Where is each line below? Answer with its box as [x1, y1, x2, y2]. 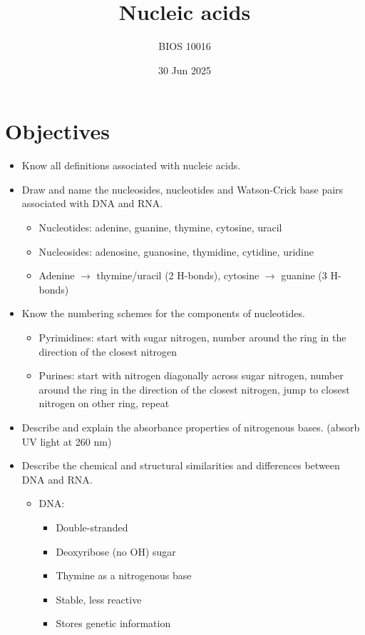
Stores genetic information [56, 616, 171, 631]
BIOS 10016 [158, 39, 211, 54]
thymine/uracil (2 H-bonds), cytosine [96, 268, 259, 283]
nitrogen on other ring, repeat [38, 396, 170, 411]
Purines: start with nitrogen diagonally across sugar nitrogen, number [38, 368, 344, 383]
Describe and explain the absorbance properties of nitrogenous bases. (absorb [21, 419, 360, 434]
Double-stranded [56, 519, 128, 534]
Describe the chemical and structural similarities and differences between [21, 458, 340, 473]
